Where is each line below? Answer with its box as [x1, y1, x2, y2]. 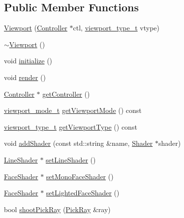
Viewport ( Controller [4, 23, 67, 33]
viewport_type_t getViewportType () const [4, 121, 137, 132]
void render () [4, 72, 46, 82]
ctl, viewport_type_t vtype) [73, 23, 159, 33]
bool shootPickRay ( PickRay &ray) [4, 204, 111, 214]
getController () [42, 88, 90, 99]
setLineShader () [46, 154, 96, 164]
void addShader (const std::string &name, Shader [4, 138, 153, 148]
